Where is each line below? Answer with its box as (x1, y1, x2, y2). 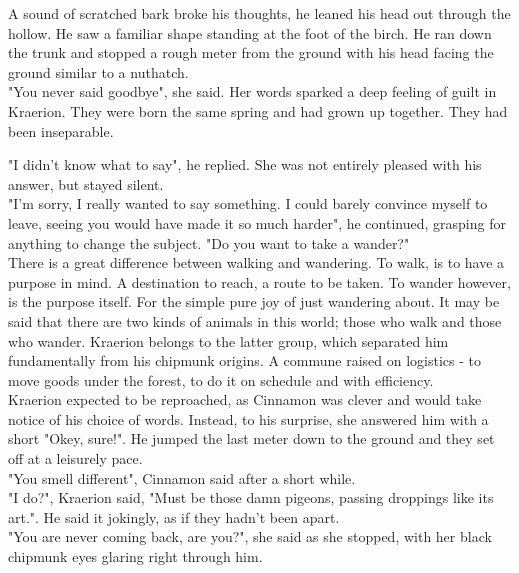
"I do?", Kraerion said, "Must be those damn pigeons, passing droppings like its (8, 487, 494, 508)
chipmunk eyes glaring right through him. (8, 546, 263, 567)
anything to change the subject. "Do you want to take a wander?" (8, 232, 410, 253)
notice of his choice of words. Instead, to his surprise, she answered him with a (8, 408, 489, 429)
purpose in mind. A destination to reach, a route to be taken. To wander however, (8, 271, 511, 292)
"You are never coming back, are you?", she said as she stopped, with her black (8, 526, 492, 547)
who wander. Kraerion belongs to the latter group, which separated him (8, 330, 449, 351)
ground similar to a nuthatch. (8, 61, 189, 82)
